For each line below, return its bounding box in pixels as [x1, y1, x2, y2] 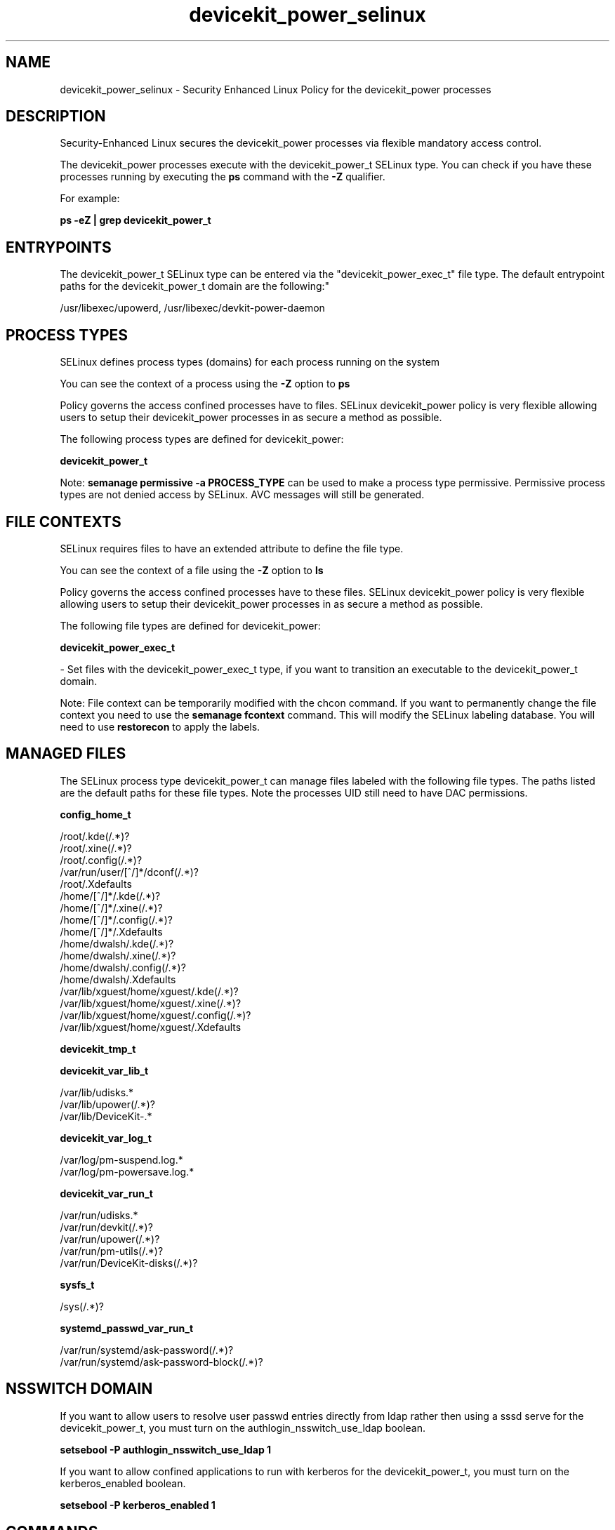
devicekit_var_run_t [60, 1187, 153, 1199]
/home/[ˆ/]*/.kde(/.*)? [60, 889, 161, 902]
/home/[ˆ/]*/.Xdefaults [60, 925, 163, 938]
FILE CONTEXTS [6, 512, 121, 531]
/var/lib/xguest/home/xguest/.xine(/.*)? [60, 997, 242, 1009]
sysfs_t [60, 1278, 95, 1291]
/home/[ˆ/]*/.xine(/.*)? [60, 901, 163, 914]
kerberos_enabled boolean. [60, 1477, 186, 1489]
